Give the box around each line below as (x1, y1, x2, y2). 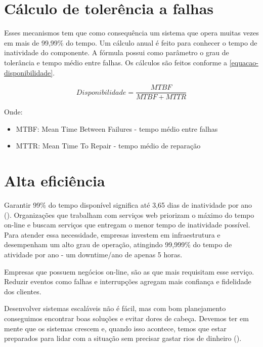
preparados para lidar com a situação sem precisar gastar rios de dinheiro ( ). (4, 333, 242, 343)
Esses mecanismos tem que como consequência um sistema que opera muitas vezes (4, 27, 259, 38)
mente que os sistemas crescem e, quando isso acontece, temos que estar (4, 323, 227, 333)
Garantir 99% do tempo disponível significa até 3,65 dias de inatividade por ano (4, 200, 252, 210)
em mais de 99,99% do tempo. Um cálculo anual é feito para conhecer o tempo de (4, 37, 257, 48)
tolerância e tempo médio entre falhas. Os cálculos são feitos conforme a (4, 57, 228, 67)
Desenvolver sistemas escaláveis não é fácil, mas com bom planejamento (4, 303, 226, 314)
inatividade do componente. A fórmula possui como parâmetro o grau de (4, 47, 229, 58)
